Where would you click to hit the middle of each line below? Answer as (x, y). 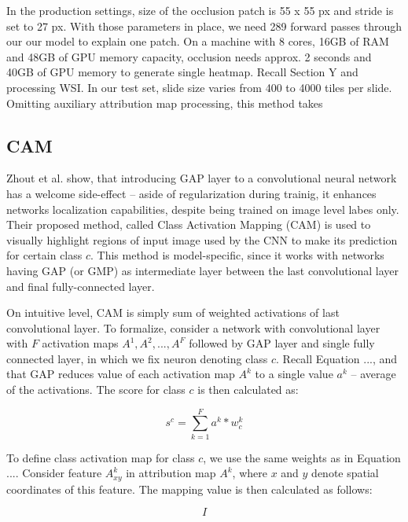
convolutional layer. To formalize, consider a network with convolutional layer (193, 327)
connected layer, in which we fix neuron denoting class (137, 358)
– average (373, 374)
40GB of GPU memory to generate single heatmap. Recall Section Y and (182, 72)
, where (250, 473)
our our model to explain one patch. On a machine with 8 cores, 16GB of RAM (198, 41)
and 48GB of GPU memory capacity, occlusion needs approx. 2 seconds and (189, 56)
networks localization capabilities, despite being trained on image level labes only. (203, 209)
